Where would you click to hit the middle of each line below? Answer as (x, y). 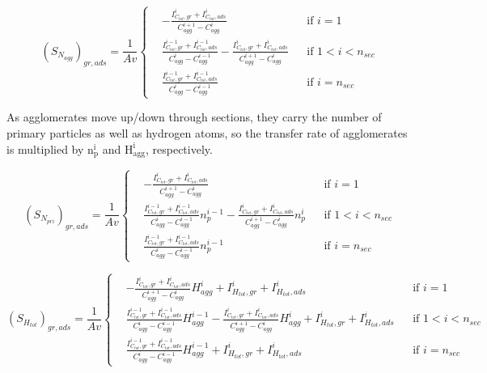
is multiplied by (45, 148)
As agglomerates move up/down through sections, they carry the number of (194, 117)
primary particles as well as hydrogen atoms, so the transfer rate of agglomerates (207, 133)
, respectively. (179, 148)
